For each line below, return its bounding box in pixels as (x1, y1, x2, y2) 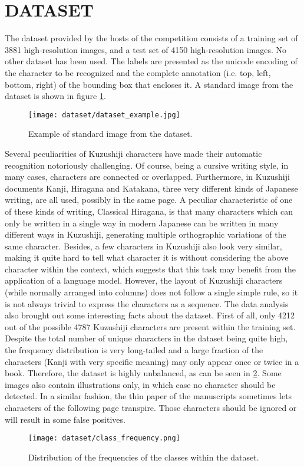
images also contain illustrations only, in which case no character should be (5, 378, 276, 390)
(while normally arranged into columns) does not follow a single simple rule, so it (5, 286, 298, 298)
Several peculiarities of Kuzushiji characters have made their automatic (5, 147, 262, 159)
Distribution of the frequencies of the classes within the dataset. (28, 450, 259, 463)
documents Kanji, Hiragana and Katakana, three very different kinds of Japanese (5, 182, 298, 194)
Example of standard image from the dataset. (28, 127, 193, 140)
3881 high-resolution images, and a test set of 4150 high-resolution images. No (5, 43, 287, 55)
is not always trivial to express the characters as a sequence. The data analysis (5, 297, 289, 310)
